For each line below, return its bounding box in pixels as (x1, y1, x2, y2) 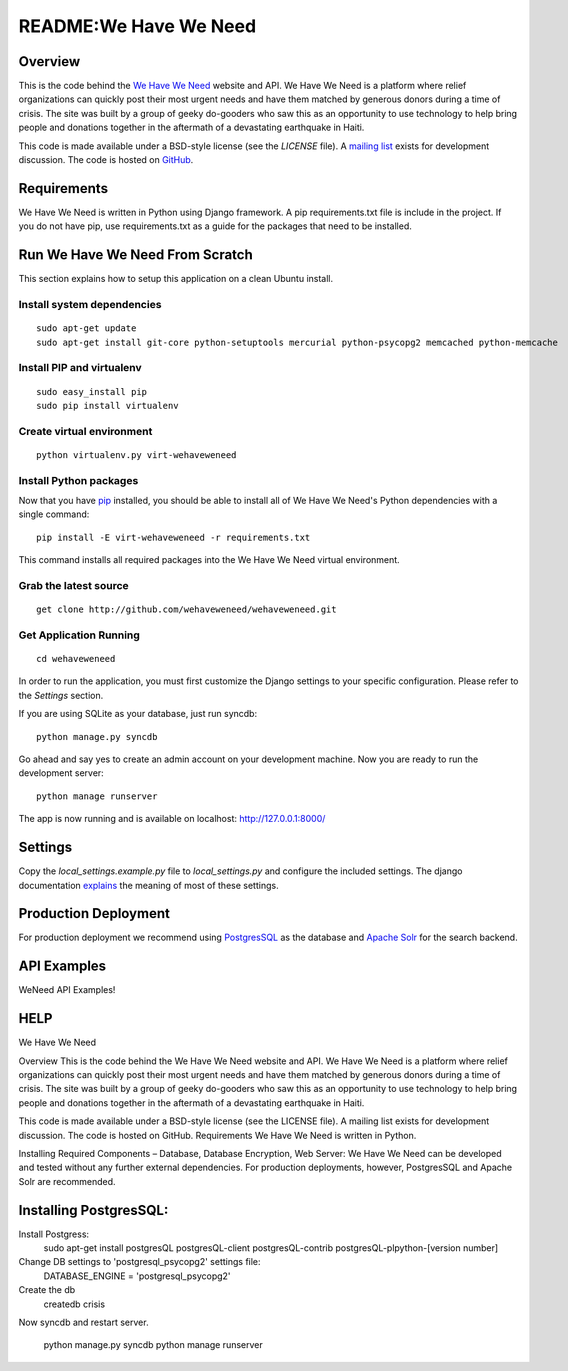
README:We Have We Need (18, 15, 257, 37)
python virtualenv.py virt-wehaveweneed (36, 449, 237, 460)
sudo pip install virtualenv (36, 400, 179, 411)
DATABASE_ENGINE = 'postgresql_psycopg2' (43, 1270, 231, 1282)
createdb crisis (43, 1298, 105, 1310)
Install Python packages (18, 473, 139, 487)
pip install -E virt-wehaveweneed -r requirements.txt (36, 531, 311, 543)
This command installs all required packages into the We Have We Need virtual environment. (18, 554, 400, 566)
